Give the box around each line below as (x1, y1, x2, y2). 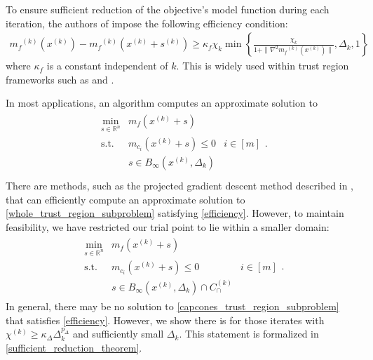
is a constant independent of (46, 58, 168, 73)
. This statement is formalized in (179, 326, 319, 341)
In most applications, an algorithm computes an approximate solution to (6, 95, 318, 110)
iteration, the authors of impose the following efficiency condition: (6, 15, 288, 30)
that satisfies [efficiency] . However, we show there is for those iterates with (6, 312, 325, 327)
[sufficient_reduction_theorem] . (6, 340, 142, 354)
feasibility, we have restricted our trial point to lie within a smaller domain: (6, 219, 330, 234)
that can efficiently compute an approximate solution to (6, 192, 245, 206)
